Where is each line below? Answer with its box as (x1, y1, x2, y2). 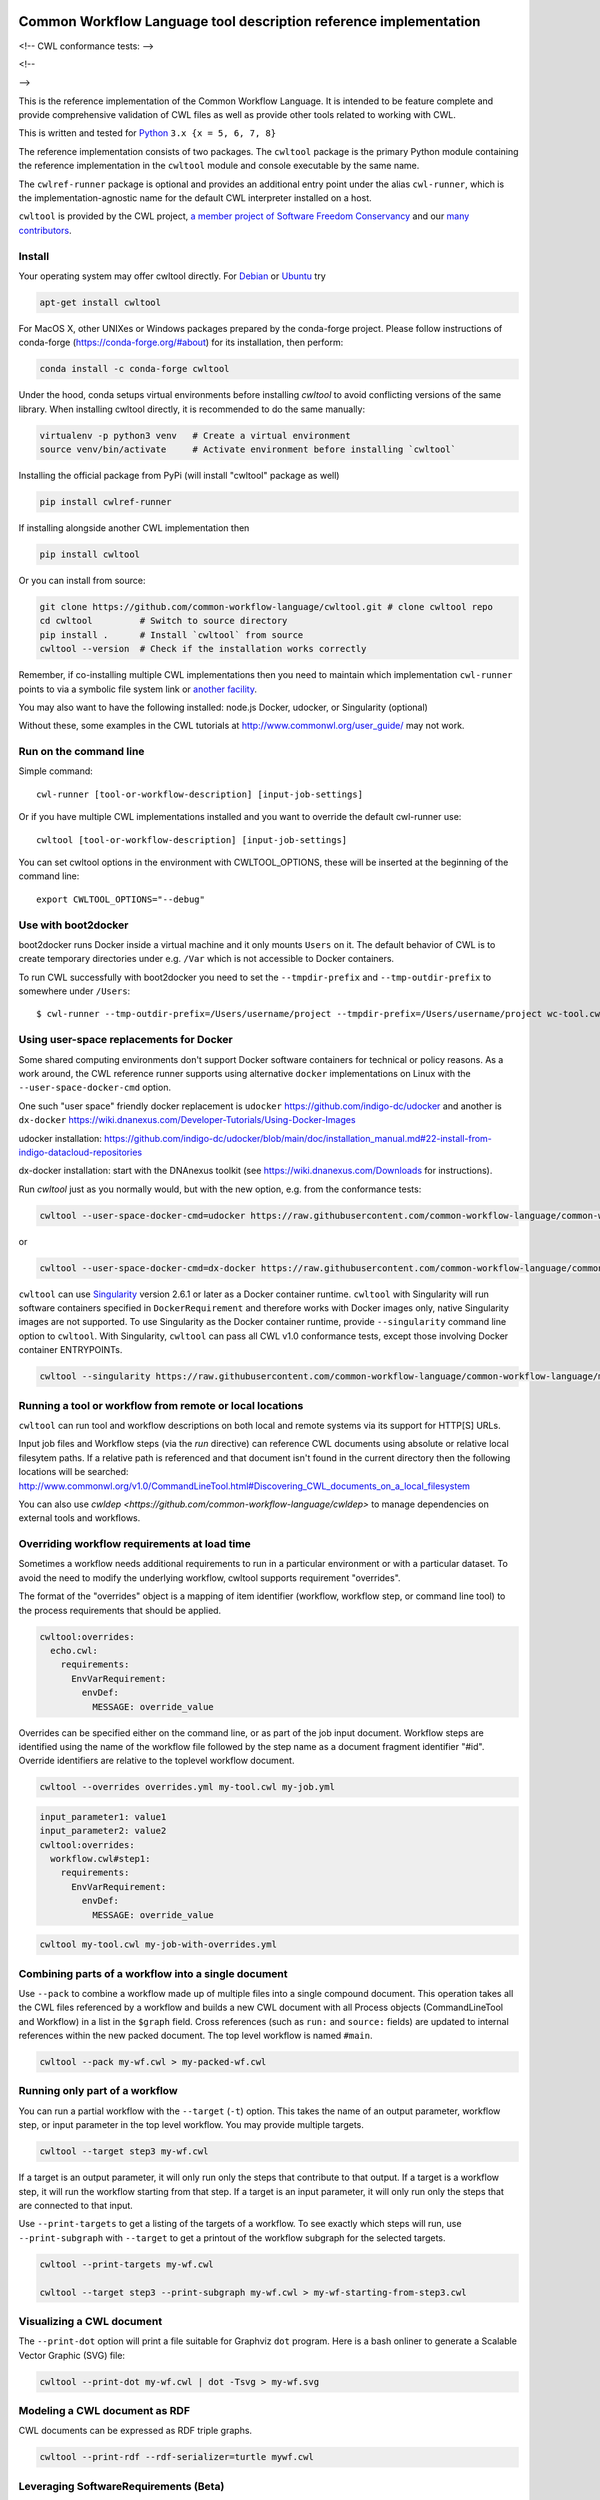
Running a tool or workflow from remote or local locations (18, 1398, 304, 1412)
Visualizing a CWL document (18, 2314, 163, 2328)
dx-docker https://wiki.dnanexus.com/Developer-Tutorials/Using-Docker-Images (18, 1114, 356, 1126)
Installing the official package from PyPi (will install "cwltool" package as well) (18, 470, 340, 482)
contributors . (18, 224, 72, 236)
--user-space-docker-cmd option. (18, 1081, 172, 1094)
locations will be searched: (18, 1466, 129, 1478)
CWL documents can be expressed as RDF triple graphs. (18, 2425, 253, 2437)
